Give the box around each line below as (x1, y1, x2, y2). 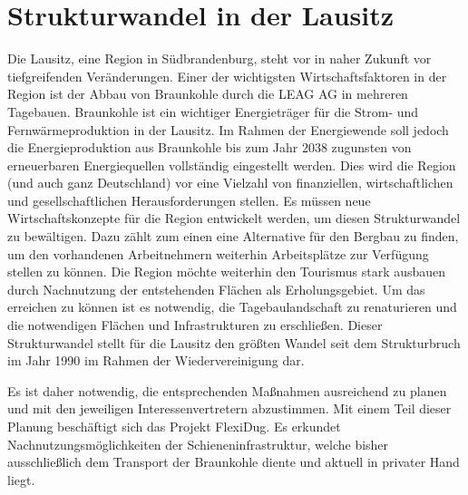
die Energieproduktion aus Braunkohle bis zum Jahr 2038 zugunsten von (7, 138, 412, 157)
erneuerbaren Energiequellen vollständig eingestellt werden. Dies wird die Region (7, 155, 456, 174)
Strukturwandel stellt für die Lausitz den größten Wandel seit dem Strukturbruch (7, 333, 461, 352)
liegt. (7, 470, 35, 489)
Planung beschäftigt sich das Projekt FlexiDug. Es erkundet (7, 417, 341, 435)
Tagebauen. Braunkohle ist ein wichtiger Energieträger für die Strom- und (7, 102, 419, 121)
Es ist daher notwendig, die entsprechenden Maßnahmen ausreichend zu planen (7, 381, 447, 400)
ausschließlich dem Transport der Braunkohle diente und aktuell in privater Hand (7, 452, 460, 471)
